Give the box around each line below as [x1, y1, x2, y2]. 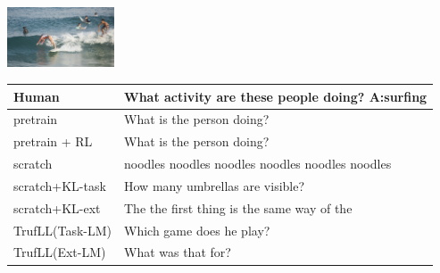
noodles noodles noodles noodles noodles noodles [124, 154, 392, 173]
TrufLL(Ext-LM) [13, 243, 106, 261]
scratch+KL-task [13, 176, 106, 194]
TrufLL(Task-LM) [13, 220, 112, 239]
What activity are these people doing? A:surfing [124, 87, 428, 105]
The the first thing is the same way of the [124, 198, 353, 217]
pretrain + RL [13, 132, 93, 151]
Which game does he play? [124, 220, 270, 239]
